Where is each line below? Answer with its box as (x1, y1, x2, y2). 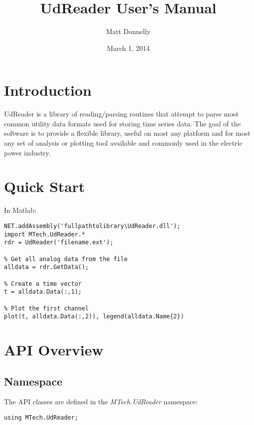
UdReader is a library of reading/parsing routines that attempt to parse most (4, 109, 239, 119)
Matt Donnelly (106, 26, 151, 37)
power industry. (4, 147, 51, 157)
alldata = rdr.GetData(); (4, 264, 89, 271)
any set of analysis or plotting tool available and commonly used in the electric (4, 138, 243, 148)
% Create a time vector (4, 280, 82, 287)
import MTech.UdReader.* (4, 231, 85, 238)
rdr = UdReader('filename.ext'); (4, 239, 113, 246)
